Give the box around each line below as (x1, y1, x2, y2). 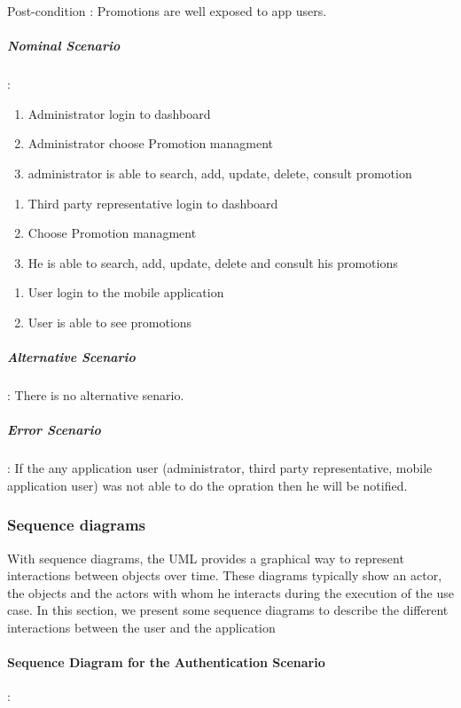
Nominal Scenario (7, 36, 121, 55)
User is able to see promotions (27, 312, 192, 331)
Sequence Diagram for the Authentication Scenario (7, 653, 325, 672)
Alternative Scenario (7, 348, 136, 366)
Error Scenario (7, 421, 101, 439)
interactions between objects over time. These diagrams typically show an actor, (7, 566, 442, 585)
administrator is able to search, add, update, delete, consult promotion (27, 163, 412, 182)
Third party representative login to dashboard (27, 193, 278, 212)
